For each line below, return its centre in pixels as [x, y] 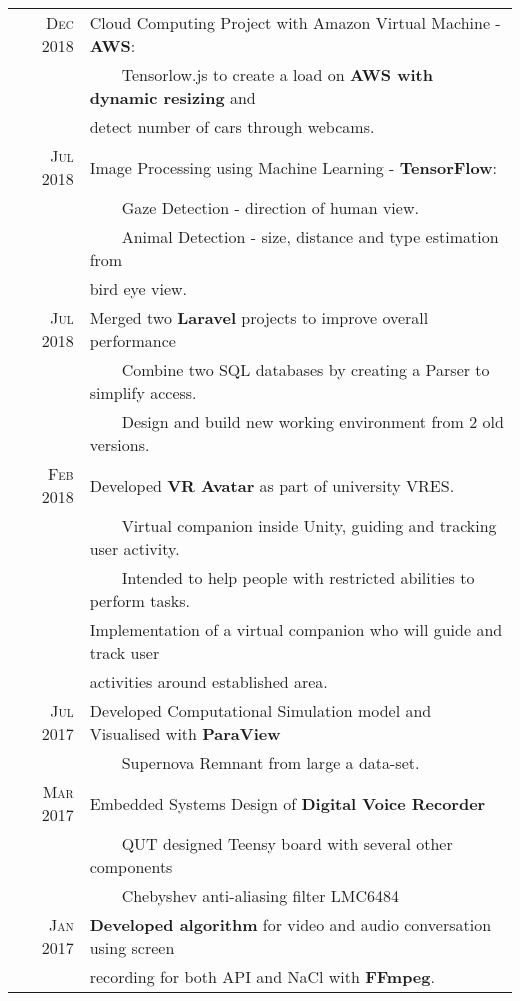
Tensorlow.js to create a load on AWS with [277, 74]
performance [132, 340]
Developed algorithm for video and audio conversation [290, 924]
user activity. [134, 548]
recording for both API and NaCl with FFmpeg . [262, 976]
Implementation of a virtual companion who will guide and [296, 629]
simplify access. [143, 392]
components [131, 866]
